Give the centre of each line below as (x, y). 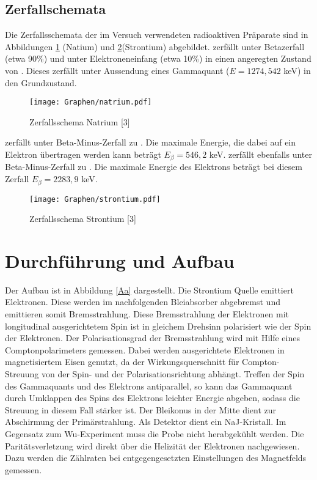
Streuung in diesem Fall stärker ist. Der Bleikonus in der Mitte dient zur (141, 409)
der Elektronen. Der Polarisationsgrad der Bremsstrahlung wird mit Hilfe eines (152, 338)
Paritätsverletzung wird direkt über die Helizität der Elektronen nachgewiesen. (152, 445)
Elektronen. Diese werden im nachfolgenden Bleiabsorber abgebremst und (143, 302)
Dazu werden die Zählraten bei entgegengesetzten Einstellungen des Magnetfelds (156, 458)
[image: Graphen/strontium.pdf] (95, 199)
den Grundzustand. (41, 82)
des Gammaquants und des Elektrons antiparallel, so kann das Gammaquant (149, 386)
